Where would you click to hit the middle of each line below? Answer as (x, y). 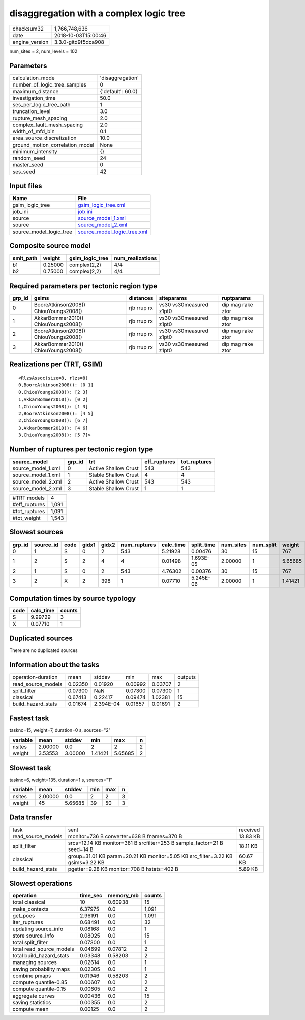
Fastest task (29, 718)
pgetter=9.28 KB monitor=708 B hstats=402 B (123, 869)
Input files (26, 186)
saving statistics (32, 1003)
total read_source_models (43, 949)
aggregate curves (34, 996)
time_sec (91, 896)
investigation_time (34, 98)
